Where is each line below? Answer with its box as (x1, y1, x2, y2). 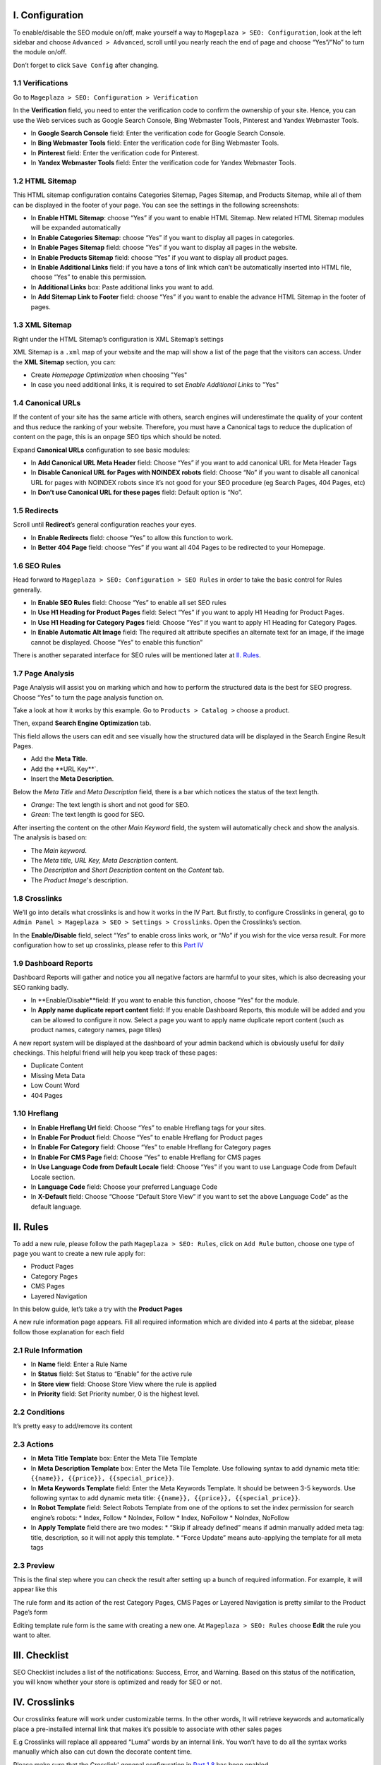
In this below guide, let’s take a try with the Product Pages (13, 1305, 183, 1313)
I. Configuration (13, 9, 84, 21)
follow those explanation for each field (13, 1327, 125, 1336)
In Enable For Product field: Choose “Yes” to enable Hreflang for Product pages (30, 1133, 263, 1142)
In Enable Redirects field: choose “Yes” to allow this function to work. (30, 533, 234, 542)
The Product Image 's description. (30, 875, 128, 884)
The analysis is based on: (13, 833, 87, 842)
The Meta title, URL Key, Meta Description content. (30, 856, 179, 864)
